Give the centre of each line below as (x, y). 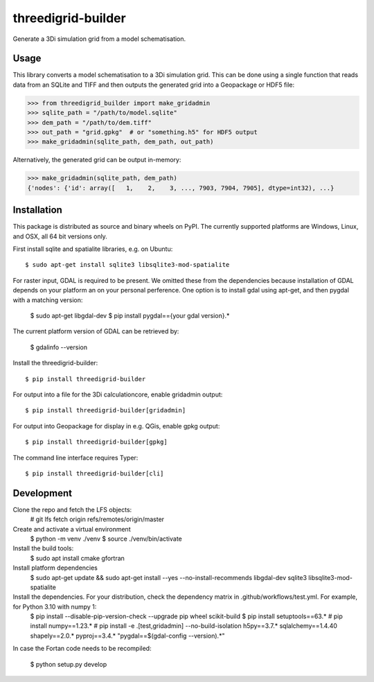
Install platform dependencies (55, 568)
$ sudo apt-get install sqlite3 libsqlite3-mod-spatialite (127, 265)
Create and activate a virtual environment (72, 529)
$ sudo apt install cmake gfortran (77, 558)
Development (43, 493)
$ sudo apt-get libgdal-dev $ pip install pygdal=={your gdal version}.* (130, 315)
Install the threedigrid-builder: (55, 363)
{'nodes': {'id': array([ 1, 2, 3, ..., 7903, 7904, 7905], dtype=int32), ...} (181, 188)
